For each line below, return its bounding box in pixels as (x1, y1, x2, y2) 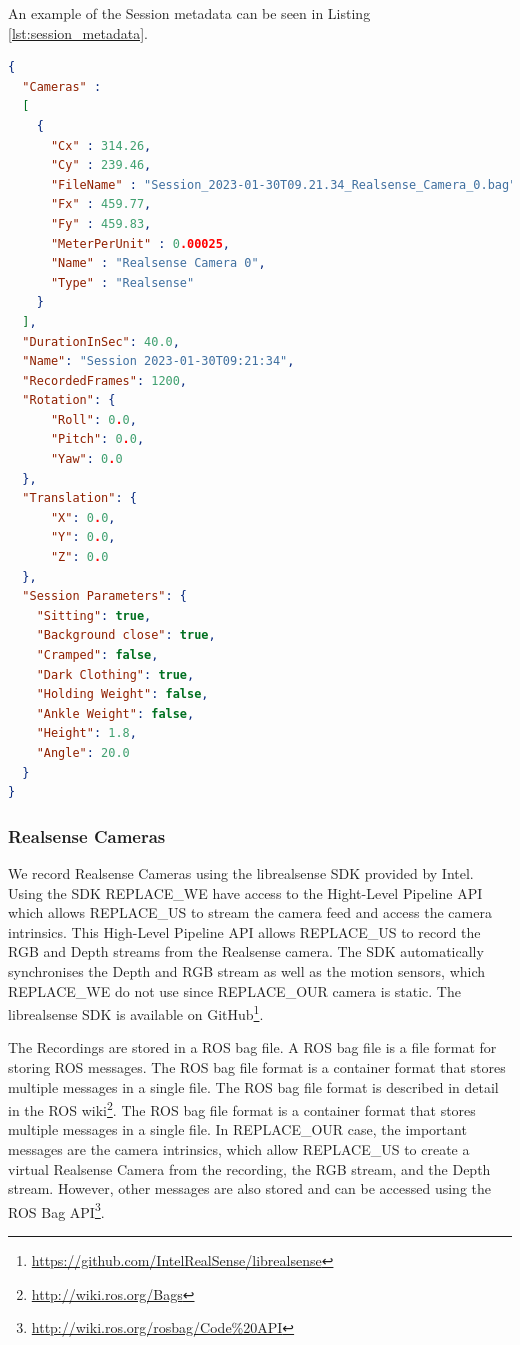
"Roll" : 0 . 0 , (50, 412, 137, 427)
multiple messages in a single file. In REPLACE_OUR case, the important (8, 1119, 467, 1140)
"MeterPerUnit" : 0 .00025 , (50, 236, 230, 251)
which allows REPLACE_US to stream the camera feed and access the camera (8, 902, 492, 923)
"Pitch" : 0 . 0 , (50, 432, 145, 447)
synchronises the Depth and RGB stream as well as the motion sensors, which (8, 960, 486, 981)
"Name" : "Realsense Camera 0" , (50, 256, 266, 271)
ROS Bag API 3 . (8, 1198, 105, 1222)
